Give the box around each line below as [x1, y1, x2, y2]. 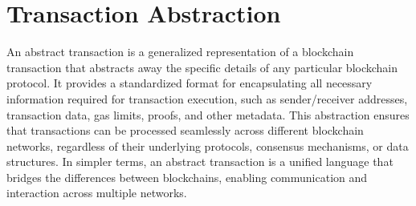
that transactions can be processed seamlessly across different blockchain [6, 122, 364, 139]
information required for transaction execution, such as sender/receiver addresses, [6, 90, 408, 107]
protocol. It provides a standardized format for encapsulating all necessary [6, 75, 373, 91]
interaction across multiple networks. [6, 184, 187, 201]
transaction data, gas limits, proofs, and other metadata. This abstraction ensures [6, 106, 410, 123]
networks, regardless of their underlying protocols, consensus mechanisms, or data [6, 137, 409, 154]
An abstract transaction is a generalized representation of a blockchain [6, 43, 354, 60]
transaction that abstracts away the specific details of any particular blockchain [6, 59, 398, 75]
